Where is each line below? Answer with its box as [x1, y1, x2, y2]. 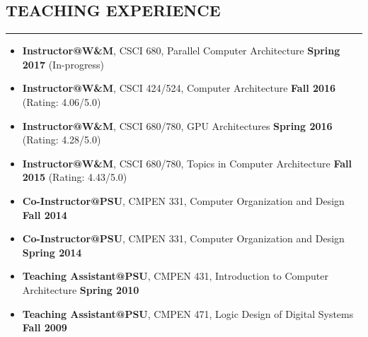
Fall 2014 [22, 207, 67, 222]
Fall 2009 [22, 320, 67, 335]
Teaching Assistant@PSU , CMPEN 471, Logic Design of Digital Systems [22, 306, 354, 321]
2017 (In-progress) [22, 57, 105, 71]
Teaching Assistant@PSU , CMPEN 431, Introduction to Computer [22, 268, 328, 283]
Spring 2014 [22, 244, 82, 259]
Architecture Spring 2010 [22, 282, 139, 297]
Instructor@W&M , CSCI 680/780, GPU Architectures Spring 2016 [22, 118, 333, 133]
